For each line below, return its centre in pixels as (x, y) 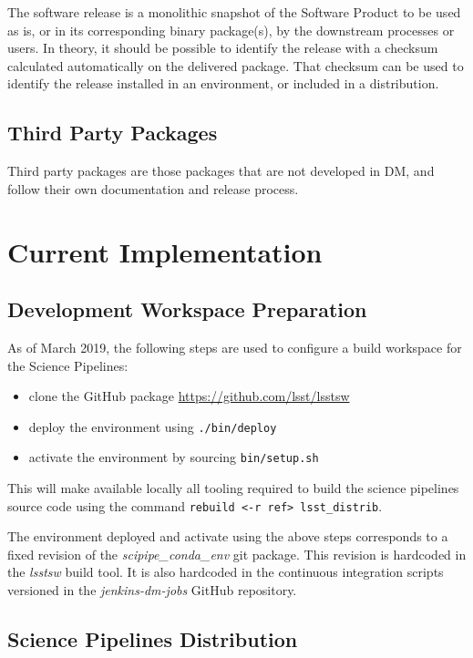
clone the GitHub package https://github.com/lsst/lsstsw (189, 396)
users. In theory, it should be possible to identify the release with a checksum (223, 48)
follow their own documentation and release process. (153, 188)
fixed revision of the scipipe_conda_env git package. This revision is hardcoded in (237, 554)
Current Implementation (165, 251)
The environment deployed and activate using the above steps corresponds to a (228, 536)
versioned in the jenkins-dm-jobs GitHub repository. (152, 590)
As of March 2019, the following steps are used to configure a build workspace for (235, 347)
